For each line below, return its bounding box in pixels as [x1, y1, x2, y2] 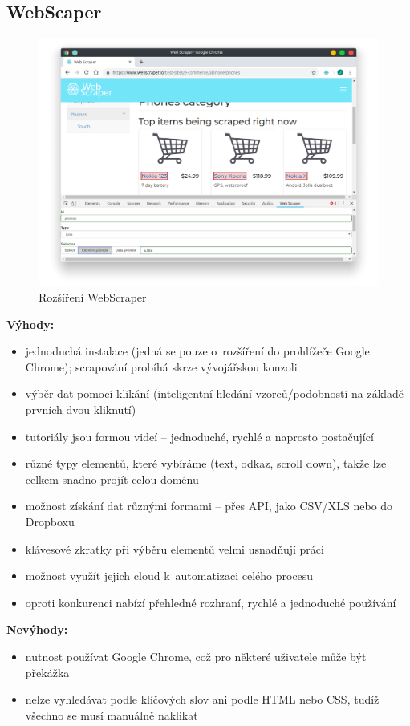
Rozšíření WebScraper [39, 289, 147, 306]
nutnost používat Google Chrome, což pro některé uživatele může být [25, 648, 367, 664]
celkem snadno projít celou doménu [25, 470, 199, 487]
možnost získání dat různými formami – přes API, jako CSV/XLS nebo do [25, 497, 393, 514]
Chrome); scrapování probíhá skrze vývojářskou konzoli [25, 358, 298, 375]
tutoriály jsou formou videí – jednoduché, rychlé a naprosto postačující [25, 428, 374, 444]
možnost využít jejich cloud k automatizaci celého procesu [25, 567, 314, 584]
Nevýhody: [6, 621, 68, 638]
